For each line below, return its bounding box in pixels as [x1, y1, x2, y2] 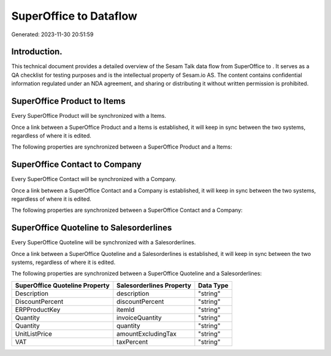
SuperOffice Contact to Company [11, 160, 142, 170]
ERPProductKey [15, 305, 61, 314]
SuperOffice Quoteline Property [15, 281, 110, 290]
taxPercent [116, 338, 148, 346]
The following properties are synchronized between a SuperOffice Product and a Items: [11, 143, 232, 150]
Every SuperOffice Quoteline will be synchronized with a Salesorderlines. [11, 239, 196, 246]
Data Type [198, 281, 229, 290]
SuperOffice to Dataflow [11, 9, 138, 23]
